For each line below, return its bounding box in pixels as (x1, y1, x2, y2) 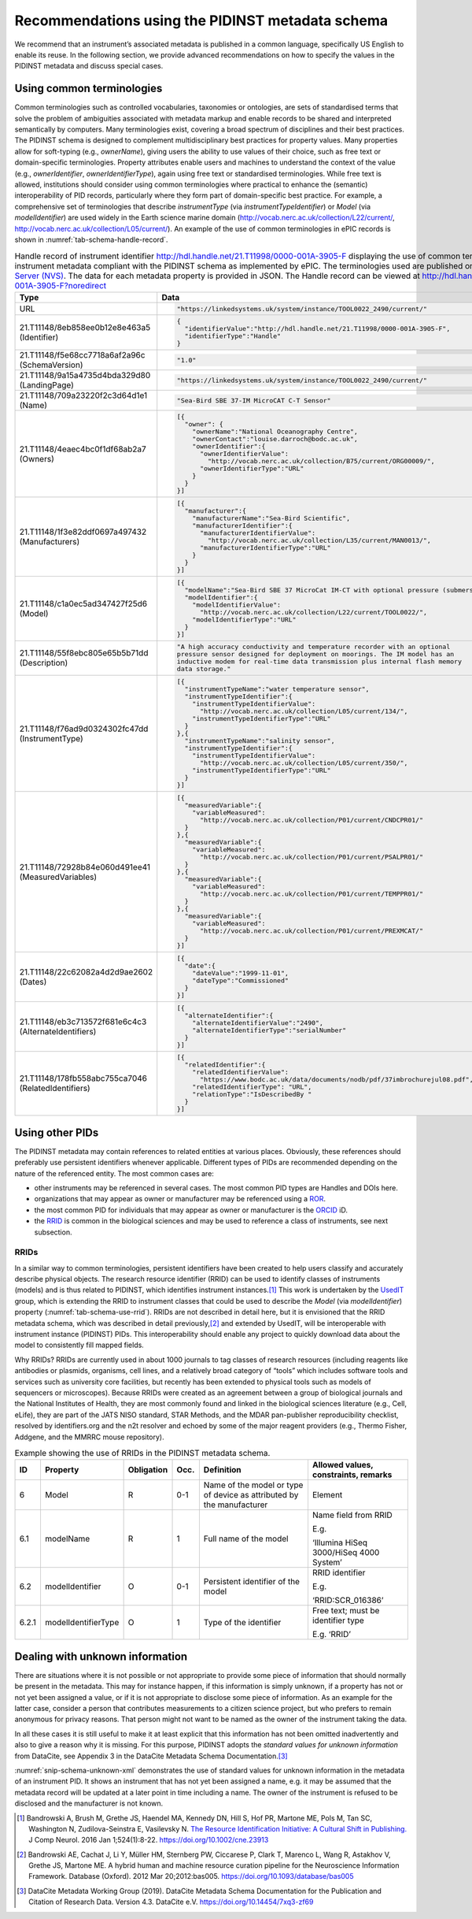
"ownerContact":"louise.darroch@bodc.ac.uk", (192, 435, 358, 444)
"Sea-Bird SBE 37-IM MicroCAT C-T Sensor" (176, 396, 331, 405)
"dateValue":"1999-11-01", (192, 969, 289, 977)
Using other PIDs (14, 1126, 99, 1139)
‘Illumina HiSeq (312, 1537, 368, 1548)
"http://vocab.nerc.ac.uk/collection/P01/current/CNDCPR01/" (199, 816, 424, 825)
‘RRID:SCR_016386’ (312, 1595, 384, 1606)
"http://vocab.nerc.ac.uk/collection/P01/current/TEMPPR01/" (199, 890, 424, 898)
